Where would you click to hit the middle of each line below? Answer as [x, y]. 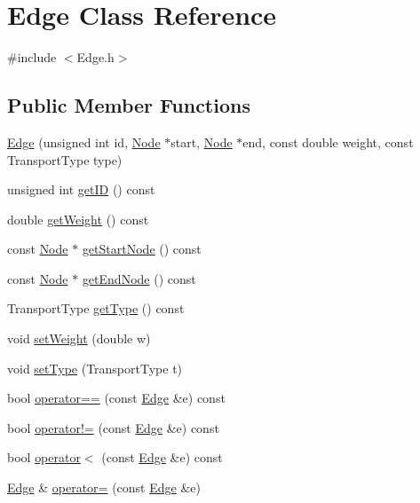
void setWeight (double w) [79, 338]
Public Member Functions [129, 105]
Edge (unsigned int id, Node [84, 141]
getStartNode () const [142, 249]
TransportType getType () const [96, 308]
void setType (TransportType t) [95, 368]
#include [32, 57]
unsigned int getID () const [81, 189]
